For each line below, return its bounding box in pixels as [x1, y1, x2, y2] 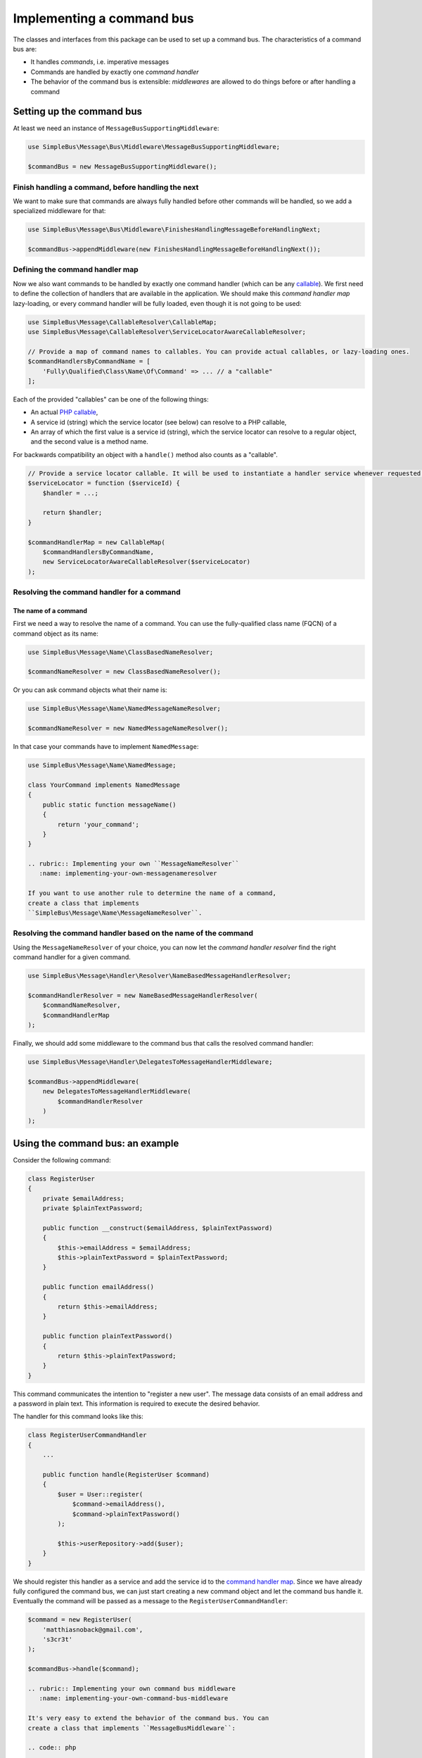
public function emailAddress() [42, 1283, 155, 1291]
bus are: [13, 44, 37, 53]
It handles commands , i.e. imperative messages [30, 58, 170, 66]
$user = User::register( [57, 1490, 143, 1498]
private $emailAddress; [42, 1194, 124, 1202]
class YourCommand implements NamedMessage [27, 781, 181, 789]
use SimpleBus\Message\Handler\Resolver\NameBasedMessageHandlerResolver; [27, 972, 292, 980]
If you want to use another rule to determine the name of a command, [27, 890, 277, 897]
